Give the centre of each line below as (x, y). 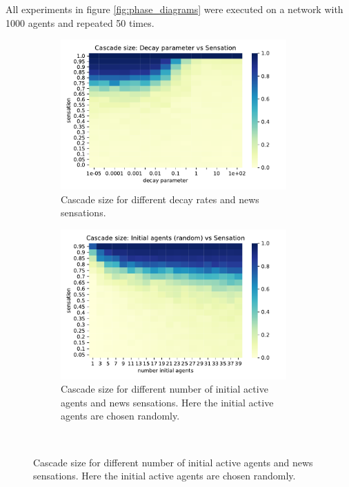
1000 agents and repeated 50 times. (80, 22)
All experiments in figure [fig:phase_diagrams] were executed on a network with (174, 9)
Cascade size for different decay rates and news (160, 199)
